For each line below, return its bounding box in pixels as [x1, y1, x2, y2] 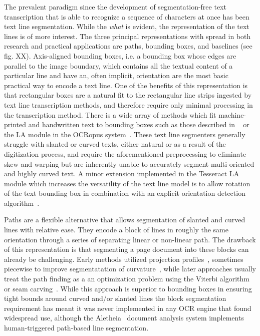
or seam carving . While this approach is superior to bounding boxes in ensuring [4, 283, 252, 293]
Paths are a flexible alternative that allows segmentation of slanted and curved [4, 214, 245, 225]
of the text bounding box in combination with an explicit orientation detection [4, 188, 245, 198]
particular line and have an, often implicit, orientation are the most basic [4, 70, 228, 81]
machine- [218, 109, 246, 120]
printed [4, 119, 27, 130]
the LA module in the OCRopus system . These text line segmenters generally [4, 129, 245, 139]
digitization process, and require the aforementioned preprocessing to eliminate [4, 148, 246, 159]
